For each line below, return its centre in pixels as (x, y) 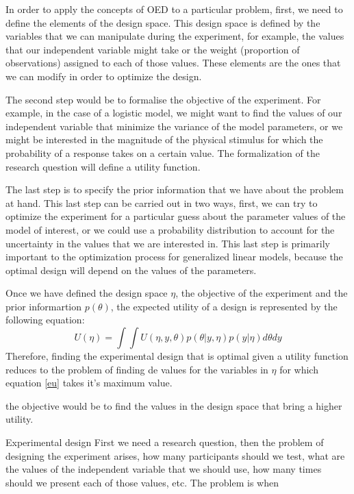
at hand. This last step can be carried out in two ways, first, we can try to (162, 202)
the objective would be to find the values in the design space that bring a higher (174, 405)
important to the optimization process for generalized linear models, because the (174, 257)
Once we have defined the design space (87, 293)
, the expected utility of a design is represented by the (224, 306)
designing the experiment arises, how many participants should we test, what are (175, 455)
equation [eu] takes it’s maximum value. (89, 383)
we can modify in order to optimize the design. (104, 76)
